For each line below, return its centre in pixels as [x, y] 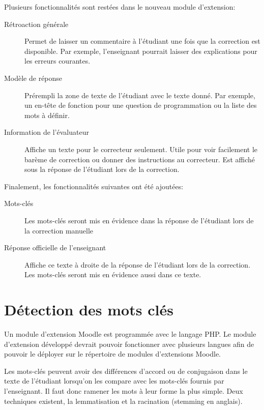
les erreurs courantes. [57, 61]
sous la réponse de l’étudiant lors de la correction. [102, 169]
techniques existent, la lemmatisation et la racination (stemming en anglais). [123, 401]
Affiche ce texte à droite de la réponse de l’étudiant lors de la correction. [138, 264]
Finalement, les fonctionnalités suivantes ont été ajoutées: [94, 186]
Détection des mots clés [89, 310]
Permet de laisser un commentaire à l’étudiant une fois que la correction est [142, 41]
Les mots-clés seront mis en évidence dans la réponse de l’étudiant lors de [139, 220]
